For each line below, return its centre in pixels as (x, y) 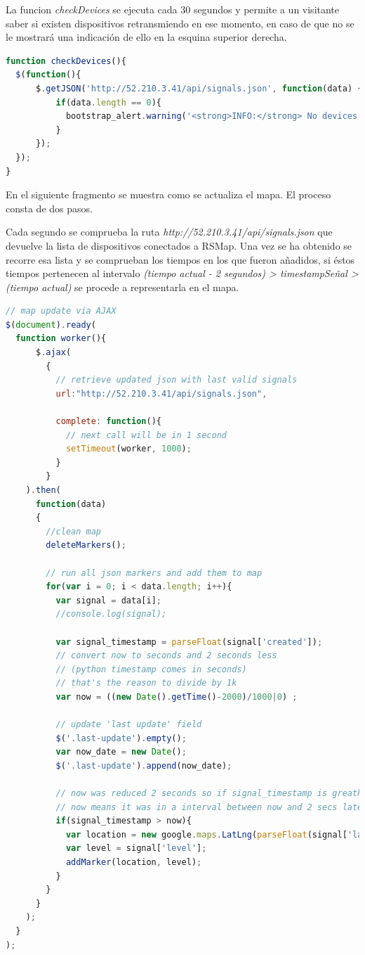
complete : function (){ (108, 422)
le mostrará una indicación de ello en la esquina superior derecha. (146, 37)
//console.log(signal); (111, 614)
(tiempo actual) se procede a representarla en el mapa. (122, 287)
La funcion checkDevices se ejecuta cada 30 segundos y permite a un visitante (173, 9)
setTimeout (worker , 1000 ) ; (128, 449)
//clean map (74, 531)
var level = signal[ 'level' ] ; (136, 848)
